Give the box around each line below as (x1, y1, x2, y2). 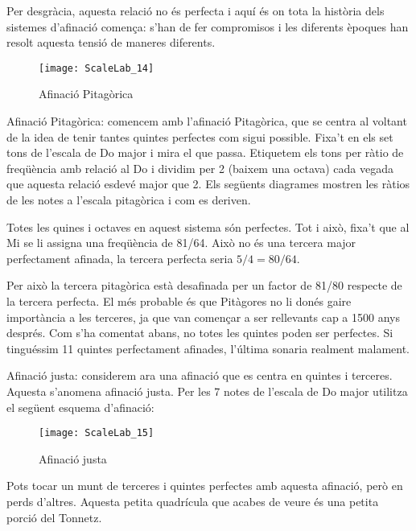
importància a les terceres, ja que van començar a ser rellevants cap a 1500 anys (6, 308, 400, 325)
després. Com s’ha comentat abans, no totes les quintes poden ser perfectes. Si (6, 324, 393, 341)
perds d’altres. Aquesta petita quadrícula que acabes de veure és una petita (6, 492, 379, 509)
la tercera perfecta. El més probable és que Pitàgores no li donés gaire (6, 292, 352, 309)
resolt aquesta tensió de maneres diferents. (6, 34, 216, 51)
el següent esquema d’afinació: (6, 398, 154, 415)
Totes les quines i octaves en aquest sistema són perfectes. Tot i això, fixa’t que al (6, 218, 410, 235)
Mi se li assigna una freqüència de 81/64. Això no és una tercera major (6, 234, 356, 251)
